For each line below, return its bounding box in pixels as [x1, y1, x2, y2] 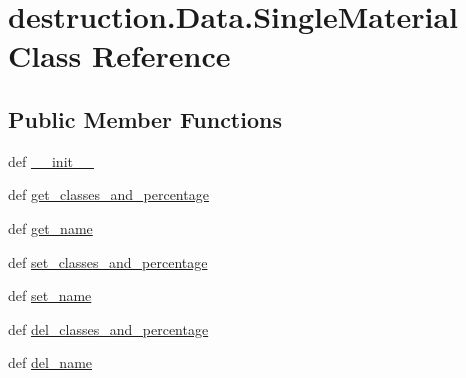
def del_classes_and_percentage [8, 318, 209, 339]
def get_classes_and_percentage [8, 184, 209, 205]
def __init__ [8, 150, 94, 171]
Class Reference [8, 35, 231, 76]
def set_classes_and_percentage [8, 251, 208, 272]
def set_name [8, 285, 92, 306]
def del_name [8, 352, 93, 373]
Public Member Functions [8, 103, 282, 134]
